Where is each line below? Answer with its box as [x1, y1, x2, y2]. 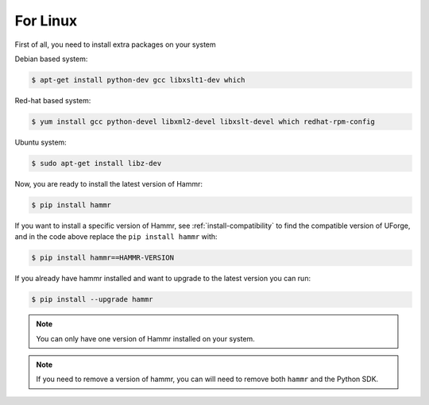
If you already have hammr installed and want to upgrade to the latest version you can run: [14, 274, 311, 283]
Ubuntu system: [14, 137, 67, 147]
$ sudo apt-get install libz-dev [31, 159, 162, 168]
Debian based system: [14, 54, 88, 64]
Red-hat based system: [14, 95, 91, 105]
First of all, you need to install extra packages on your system [14, 40, 216, 49]
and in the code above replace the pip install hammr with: [14, 232, 218, 241]
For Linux [14, 12, 78, 29]
